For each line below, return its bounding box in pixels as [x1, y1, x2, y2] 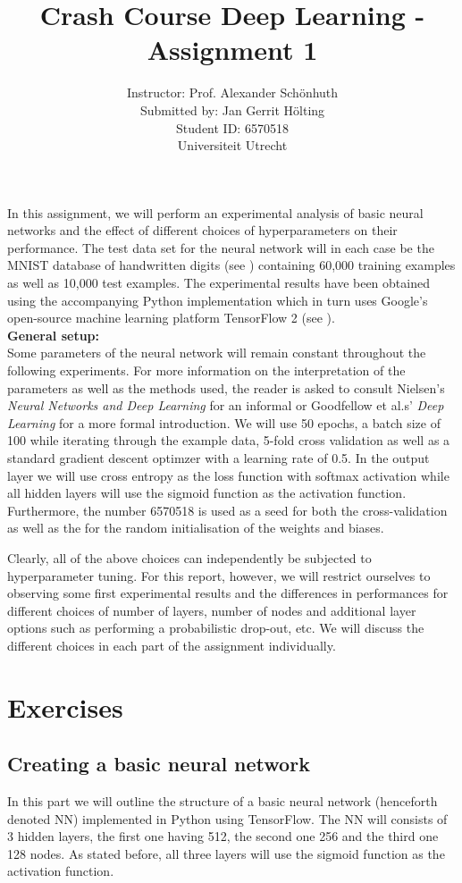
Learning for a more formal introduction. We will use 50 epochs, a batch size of [7, 413, 441, 432]
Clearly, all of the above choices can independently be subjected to [7, 548, 372, 567]
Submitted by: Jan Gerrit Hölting [139, 100, 325, 119]
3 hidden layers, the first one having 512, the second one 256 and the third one [7, 827, 439, 845]
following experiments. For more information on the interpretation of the [7, 361, 406, 380]
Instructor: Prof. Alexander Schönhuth [126, 83, 339, 102]
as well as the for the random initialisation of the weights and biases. [7, 518, 384, 537]
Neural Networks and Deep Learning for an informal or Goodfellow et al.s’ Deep [7, 396, 444, 415]
